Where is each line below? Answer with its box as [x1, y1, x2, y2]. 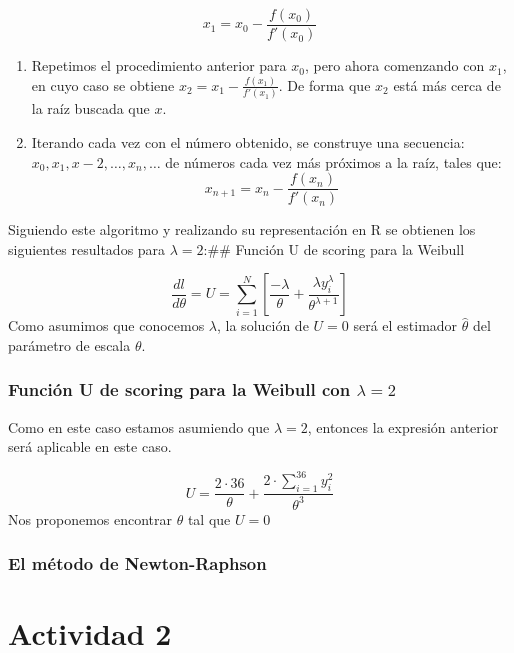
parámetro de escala [8, 334, 131, 355]
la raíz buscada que [31, 98, 150, 119]
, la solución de [217, 315, 309, 336]
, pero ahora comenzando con [304, 55, 485, 76]
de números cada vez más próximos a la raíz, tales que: [165, 151, 502, 172]
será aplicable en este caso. [8, 436, 172, 457]
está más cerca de [393, 74, 501, 95]
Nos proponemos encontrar [8, 508, 172, 529]
